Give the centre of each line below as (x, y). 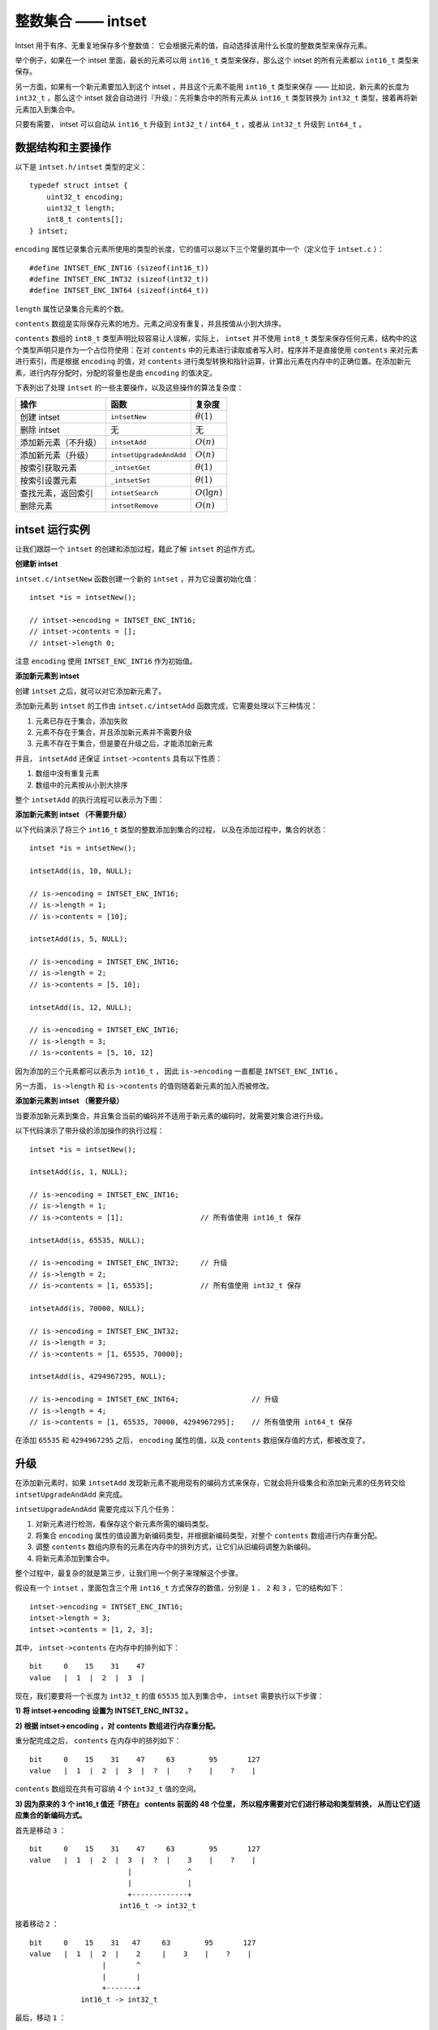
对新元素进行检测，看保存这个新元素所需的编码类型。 (124, 1524)
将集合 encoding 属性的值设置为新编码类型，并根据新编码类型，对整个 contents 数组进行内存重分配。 (208, 1535)
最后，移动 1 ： (41, 2018)
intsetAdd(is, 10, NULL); (81, 870)
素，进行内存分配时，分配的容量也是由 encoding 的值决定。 (116, 373)
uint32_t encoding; (85, 197)
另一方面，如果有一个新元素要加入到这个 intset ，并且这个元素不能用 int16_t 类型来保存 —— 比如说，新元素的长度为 (212, 86)
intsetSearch (135, 492)
